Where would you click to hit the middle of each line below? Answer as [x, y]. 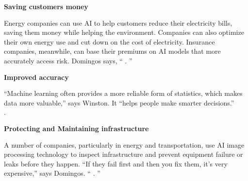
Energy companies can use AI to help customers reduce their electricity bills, [118, 23]
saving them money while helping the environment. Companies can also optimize [124, 32]
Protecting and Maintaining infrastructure [76, 128]
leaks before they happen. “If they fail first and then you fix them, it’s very [116, 163]
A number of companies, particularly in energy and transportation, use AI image [124, 144]
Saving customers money [46, 6]
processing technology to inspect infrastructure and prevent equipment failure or [124, 154]
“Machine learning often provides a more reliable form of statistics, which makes [123, 93]
